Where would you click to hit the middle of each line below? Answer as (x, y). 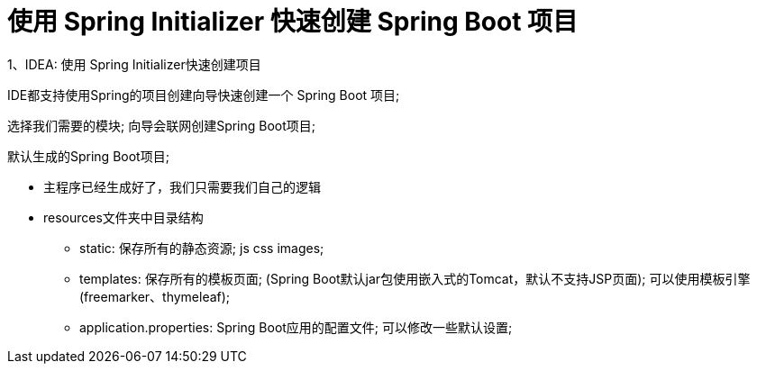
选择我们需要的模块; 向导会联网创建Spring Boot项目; (162, 125)
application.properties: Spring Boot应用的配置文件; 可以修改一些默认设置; (296, 327)
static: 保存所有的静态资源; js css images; (202, 248)
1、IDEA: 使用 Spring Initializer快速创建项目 (134, 64)
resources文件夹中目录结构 (123, 217)
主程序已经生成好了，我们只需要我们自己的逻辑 (182, 186)
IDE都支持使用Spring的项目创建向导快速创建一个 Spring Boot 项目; (204, 95)
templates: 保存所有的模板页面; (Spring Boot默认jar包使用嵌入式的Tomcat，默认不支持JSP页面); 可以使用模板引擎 (415, 278)
